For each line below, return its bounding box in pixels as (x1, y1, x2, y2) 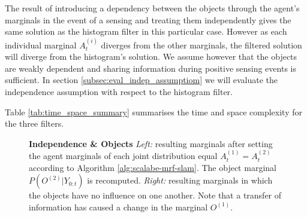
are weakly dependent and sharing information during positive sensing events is (5, 62, 296, 74)
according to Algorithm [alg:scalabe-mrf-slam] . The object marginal (29, 161, 276, 173)
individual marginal (5, 38, 77, 51)
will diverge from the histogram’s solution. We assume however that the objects (5, 50, 297, 63)
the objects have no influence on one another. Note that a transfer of (29, 189, 282, 201)
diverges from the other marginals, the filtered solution (101, 38, 302, 51)
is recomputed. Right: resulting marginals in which (87, 174, 273, 187)
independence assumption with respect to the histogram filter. (5, 85, 233, 97)
